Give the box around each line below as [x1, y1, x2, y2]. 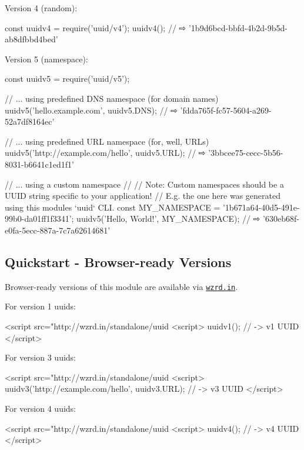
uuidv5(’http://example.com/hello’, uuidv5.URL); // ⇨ [5, 146, 206, 159]
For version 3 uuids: [5, 351, 76, 364]
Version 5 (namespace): [5, 52, 88, 65]
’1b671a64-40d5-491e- [222, 201, 300, 213]
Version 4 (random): [5, 2, 78, 14]
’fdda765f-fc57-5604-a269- [180, 104, 272, 116]
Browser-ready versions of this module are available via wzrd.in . [5, 280, 238, 292]
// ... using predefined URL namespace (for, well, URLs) [5, 135, 209, 147]
